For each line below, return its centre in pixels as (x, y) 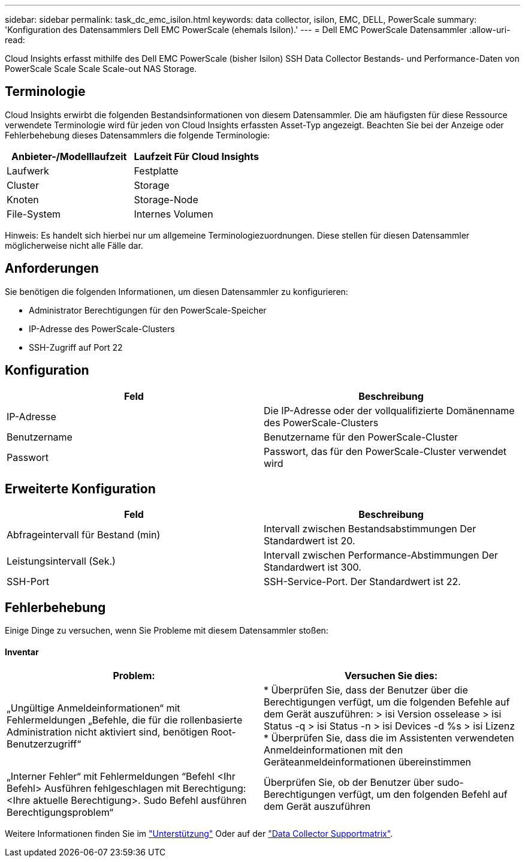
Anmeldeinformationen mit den (334, 750)
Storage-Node (166, 199)
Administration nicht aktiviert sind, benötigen (108, 732)
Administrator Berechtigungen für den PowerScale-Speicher (148, 310)
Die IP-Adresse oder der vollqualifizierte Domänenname (389, 410)
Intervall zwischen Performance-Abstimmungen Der (381, 555)
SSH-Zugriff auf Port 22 (76, 347)
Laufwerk (28, 171)
